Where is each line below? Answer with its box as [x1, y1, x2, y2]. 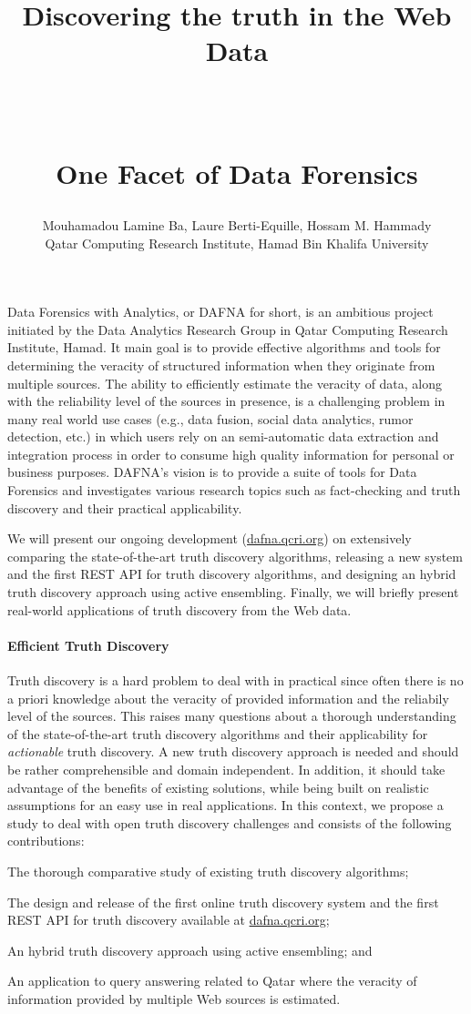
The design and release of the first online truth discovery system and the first [7, 892, 439, 911]
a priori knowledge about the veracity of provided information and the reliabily [7, 688, 449, 707]
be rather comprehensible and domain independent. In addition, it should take [7, 759, 445, 778]
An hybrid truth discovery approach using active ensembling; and [7, 940, 373, 959]
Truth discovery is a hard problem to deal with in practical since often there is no [7, 671, 464, 690]
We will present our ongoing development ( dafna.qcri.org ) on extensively [7, 529, 412, 548]
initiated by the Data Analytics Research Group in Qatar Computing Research [7, 319, 448, 339]
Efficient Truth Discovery [7, 635, 169, 654]
